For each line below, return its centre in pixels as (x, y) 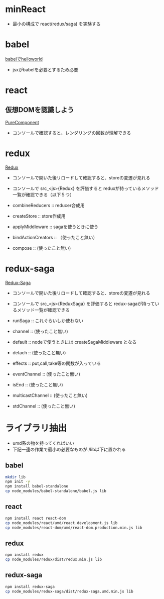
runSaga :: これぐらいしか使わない (48, 321)
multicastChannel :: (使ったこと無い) (50, 395)
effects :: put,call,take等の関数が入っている (57, 363)
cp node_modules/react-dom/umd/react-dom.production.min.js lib (74, 528)
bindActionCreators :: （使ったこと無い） (55, 237)
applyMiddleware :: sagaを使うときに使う (55, 227)
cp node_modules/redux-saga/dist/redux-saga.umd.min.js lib (69, 591)
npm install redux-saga (30, 586)
